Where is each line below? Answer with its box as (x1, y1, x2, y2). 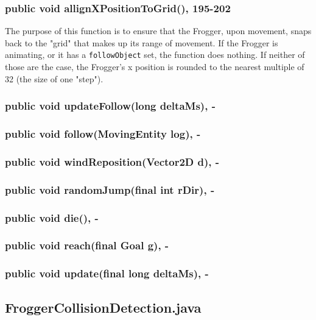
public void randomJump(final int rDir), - (5, 182, 215, 197)
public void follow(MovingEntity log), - (5, 126, 201, 141)
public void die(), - (5, 210, 99, 225)
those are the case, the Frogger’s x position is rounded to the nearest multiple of (5, 60, 304, 73)
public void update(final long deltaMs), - (5, 266, 209, 281)
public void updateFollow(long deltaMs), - (5, 98, 216, 113)
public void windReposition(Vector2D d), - (5, 154, 220, 169)
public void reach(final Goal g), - (5, 238, 169, 253)
